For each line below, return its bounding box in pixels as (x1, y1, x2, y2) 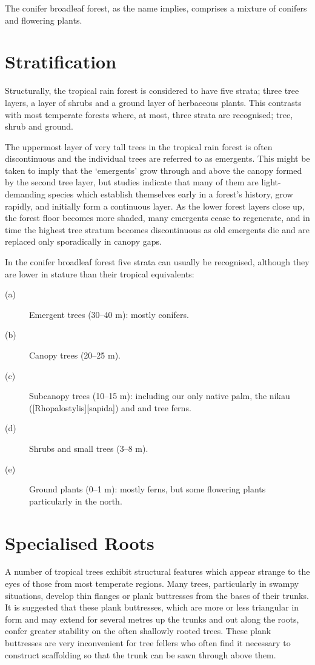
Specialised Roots (5, 530, 154, 555)
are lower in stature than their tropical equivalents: (5, 267, 194, 280)
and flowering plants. (5, 13, 82, 26)
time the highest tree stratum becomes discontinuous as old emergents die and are (5, 223, 310, 236)
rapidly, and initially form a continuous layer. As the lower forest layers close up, (5, 199, 305, 212)
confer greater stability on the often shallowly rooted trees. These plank (5, 624, 271, 637)
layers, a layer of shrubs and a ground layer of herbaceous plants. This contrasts (5, 96, 302, 108)
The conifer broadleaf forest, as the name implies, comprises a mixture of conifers (5, 2, 307, 14)
